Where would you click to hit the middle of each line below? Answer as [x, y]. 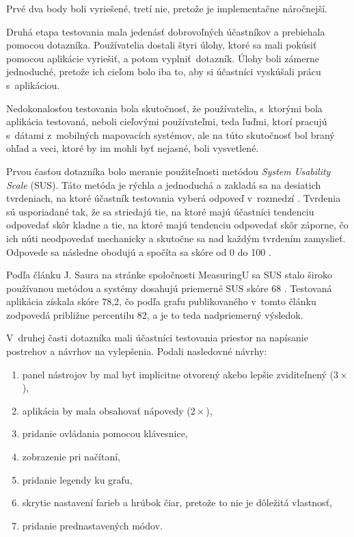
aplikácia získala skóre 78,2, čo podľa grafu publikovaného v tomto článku [161, 301]
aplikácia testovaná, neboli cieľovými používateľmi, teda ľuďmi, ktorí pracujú [167, 121]
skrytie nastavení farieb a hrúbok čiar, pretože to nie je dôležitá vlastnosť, [177, 502]
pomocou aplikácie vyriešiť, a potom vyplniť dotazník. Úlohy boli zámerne [163, 58]
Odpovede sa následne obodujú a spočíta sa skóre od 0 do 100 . [139, 251]
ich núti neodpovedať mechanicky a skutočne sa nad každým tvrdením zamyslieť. [176, 238]
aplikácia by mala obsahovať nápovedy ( [106, 410]
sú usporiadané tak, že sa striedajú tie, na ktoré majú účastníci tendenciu [160, 211]
